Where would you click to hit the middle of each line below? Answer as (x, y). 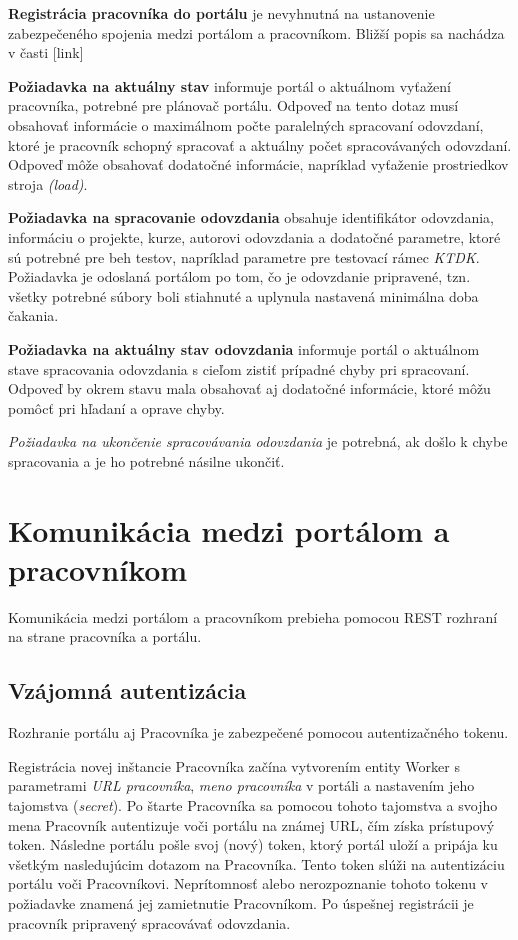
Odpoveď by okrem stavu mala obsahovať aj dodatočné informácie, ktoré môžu (249, 388)
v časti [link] (46, 52)
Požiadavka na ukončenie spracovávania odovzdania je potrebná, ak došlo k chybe (258, 441)
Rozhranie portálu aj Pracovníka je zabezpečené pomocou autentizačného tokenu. (258, 732)
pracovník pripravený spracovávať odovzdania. (149, 922)
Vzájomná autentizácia (127, 690)
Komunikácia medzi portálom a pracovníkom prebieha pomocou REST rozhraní (253, 616)
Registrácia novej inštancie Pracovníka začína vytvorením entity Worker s (234, 765)
